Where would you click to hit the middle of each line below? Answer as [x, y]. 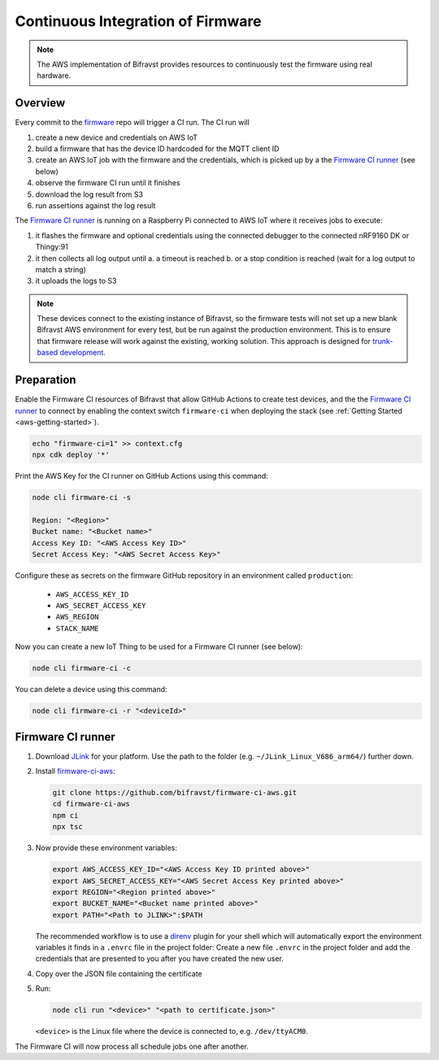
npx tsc [67, 827]
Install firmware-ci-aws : [75, 771]
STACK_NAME [77, 628]
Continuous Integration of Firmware [138, 21]
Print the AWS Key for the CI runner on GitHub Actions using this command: [141, 476]
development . [83, 353]
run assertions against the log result [96, 205]
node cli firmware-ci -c [82, 668]
